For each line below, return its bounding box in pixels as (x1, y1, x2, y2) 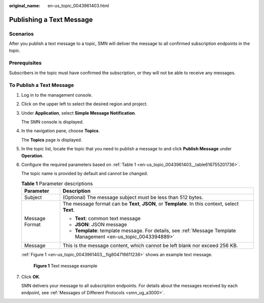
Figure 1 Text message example (33, 263, 98, 268)
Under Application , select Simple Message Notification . (21, 110, 136, 116)
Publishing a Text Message (9, 15, 93, 24)
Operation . (21, 153, 44, 159)
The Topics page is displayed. (21, 137, 83, 142)
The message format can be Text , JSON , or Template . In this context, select (63, 201, 239, 207)
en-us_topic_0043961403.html (47, 3, 110, 8)
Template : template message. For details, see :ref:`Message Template (75, 227, 236, 234)
